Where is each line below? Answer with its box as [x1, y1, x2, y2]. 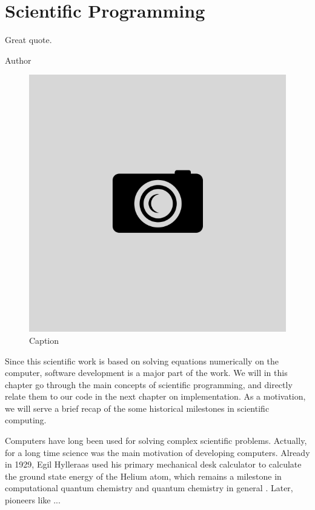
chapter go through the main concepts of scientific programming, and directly [5, 378, 293, 391]
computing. [5, 414, 47, 426]
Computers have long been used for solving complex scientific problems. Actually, [5, 434, 307, 447]
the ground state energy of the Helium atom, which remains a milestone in [5, 469, 282, 482]
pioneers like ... [5, 494, 61, 506]
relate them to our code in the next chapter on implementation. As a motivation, [5, 390, 306, 403]
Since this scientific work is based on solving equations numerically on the [5, 354, 279, 367]
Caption [29, 334, 59, 346]
